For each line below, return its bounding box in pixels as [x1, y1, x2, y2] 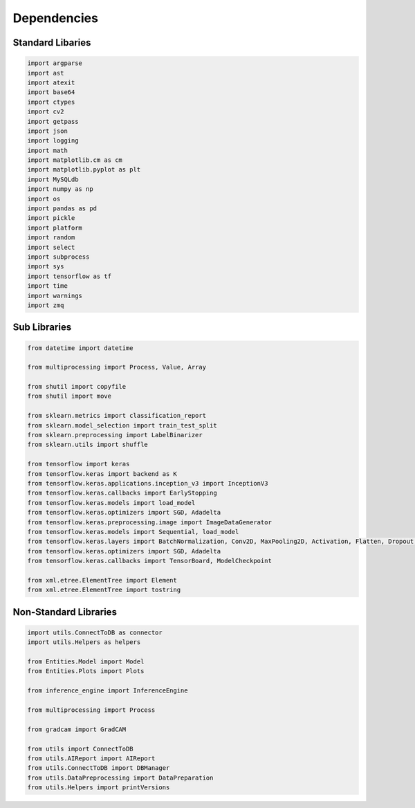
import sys [27, 263, 64, 270]
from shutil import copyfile [27, 383, 127, 391]
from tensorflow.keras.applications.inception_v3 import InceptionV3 [27, 479, 268, 487]
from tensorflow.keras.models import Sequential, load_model [27, 528, 239, 535]
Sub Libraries [12, 322, 72, 333]
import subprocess [27, 252, 90, 261]
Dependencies [12, 10, 98, 26]
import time [27, 282, 68, 290]
